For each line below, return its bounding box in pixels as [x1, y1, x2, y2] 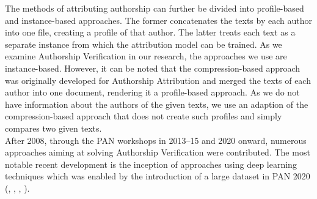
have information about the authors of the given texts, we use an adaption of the [5, 97, 308, 110]
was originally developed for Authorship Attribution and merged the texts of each [5, 73, 311, 86]
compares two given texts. [5, 121, 102, 134]
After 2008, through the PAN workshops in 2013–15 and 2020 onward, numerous [5, 133, 307, 146]
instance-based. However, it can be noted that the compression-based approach [5, 61, 301, 74]
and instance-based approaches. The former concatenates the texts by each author [5, 13, 312, 26]
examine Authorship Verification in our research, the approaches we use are [5, 50, 287, 62]
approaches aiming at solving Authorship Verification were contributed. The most [5, 146, 310, 159]
